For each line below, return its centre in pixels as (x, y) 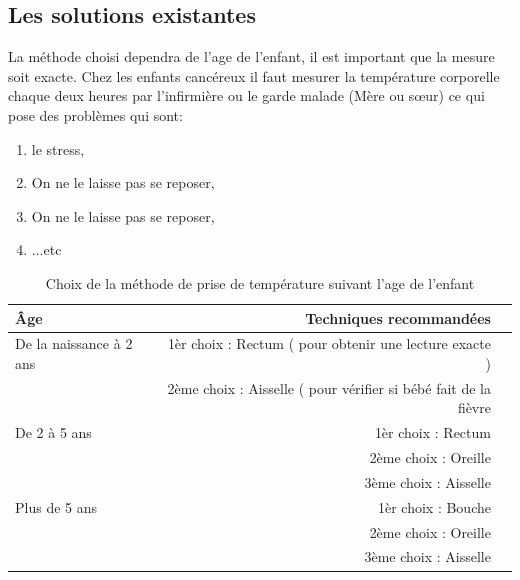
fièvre (474, 407)
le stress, (58, 148)
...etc (46, 249)
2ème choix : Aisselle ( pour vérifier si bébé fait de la (329, 387)
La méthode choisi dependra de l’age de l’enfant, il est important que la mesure (251, 56)
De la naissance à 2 (74, 343)
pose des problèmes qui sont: (95, 114)
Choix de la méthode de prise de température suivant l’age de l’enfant (260, 282)
